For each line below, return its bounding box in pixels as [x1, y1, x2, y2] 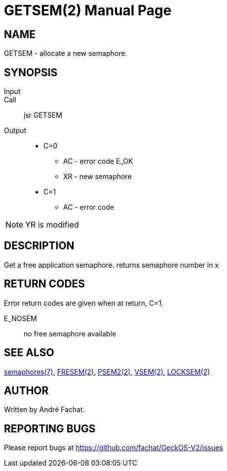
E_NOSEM [4, 314, 37, 323]
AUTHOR [4, 384, 49, 397]
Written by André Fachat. [4, 405, 85, 414]
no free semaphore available [24, 329, 116, 338]
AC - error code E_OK [63, 157, 133, 166]
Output [4, 126, 26, 135]
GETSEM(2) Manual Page [4, 2, 172, 19]
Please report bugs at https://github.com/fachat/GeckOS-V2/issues [4, 443, 223, 452]
